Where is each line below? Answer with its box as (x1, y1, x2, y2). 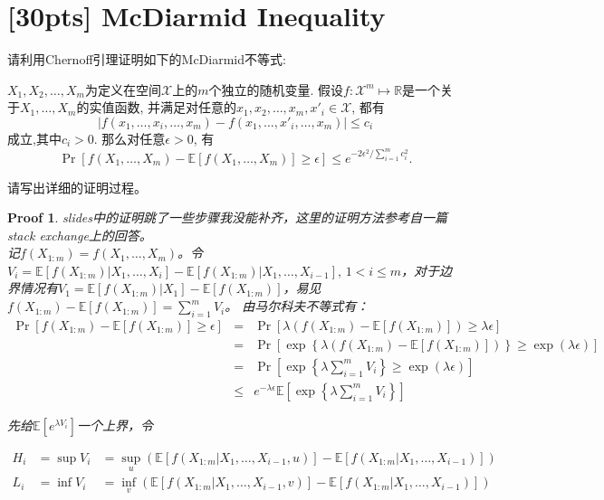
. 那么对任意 (93, 128, 166, 147)
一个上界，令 (76, 416, 153, 434)
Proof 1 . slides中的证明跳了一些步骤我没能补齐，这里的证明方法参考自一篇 (7, 208, 448, 227)
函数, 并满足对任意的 (114, 98, 237, 117)
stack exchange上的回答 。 (7, 225, 152, 244)
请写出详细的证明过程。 (7, 177, 147, 196)
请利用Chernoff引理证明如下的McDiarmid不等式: (7, 50, 286, 69)
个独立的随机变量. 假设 (208, 80, 344, 99)
